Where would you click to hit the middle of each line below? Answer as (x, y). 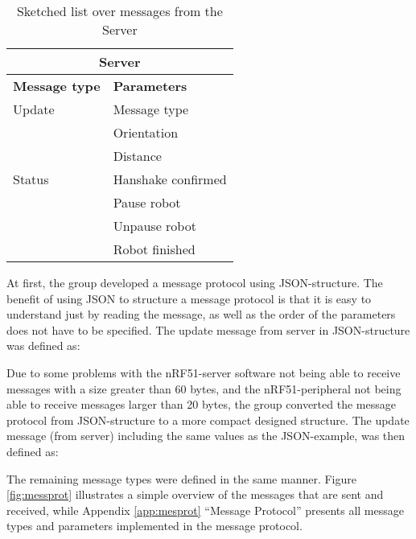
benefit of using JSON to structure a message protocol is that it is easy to (189, 298)
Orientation (146, 132)
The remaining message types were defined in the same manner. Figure (181, 478)
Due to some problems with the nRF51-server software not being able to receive (204, 372)
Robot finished (154, 249)
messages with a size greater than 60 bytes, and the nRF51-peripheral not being (204, 388)
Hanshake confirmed (170, 179)
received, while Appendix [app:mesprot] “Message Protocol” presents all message (205, 510)
